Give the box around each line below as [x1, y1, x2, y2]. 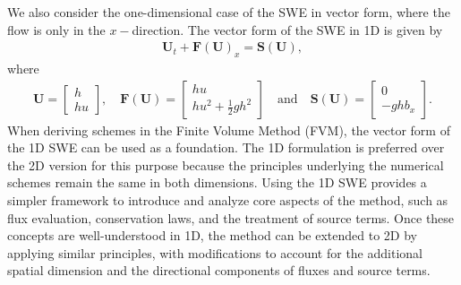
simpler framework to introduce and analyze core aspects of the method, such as [7, 191, 448, 210]
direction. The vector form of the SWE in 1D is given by [132, 20, 443, 39]
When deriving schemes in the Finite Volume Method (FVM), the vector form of [7, 120, 450, 139]
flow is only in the [7, 20, 106, 39]
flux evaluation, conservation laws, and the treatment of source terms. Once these [7, 208, 455, 227]
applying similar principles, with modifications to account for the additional [7, 243, 423, 262]
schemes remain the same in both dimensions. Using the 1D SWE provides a [7, 173, 427, 192]
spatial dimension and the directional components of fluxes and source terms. [7, 261, 431, 280]
